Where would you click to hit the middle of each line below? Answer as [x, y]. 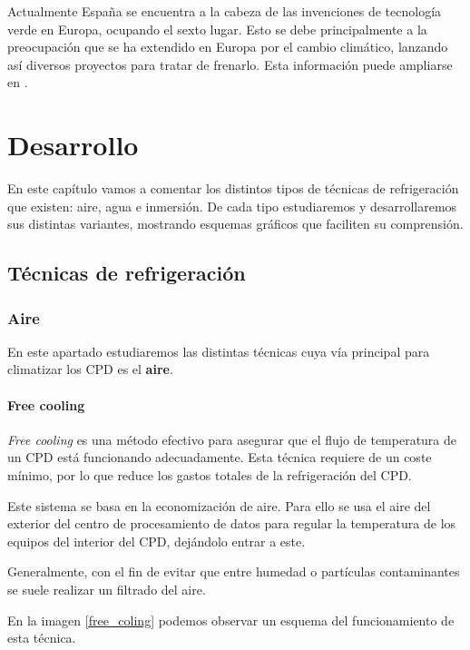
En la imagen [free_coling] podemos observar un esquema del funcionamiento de [231, 620]
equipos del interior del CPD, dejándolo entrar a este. [157, 541]
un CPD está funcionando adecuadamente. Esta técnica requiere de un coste [220, 457]
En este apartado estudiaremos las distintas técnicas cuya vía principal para [219, 351]
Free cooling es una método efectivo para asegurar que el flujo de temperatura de [232, 439]
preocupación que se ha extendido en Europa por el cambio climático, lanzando [228, 47]
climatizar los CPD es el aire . [90, 369]
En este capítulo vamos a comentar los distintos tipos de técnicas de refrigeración [233, 188]
